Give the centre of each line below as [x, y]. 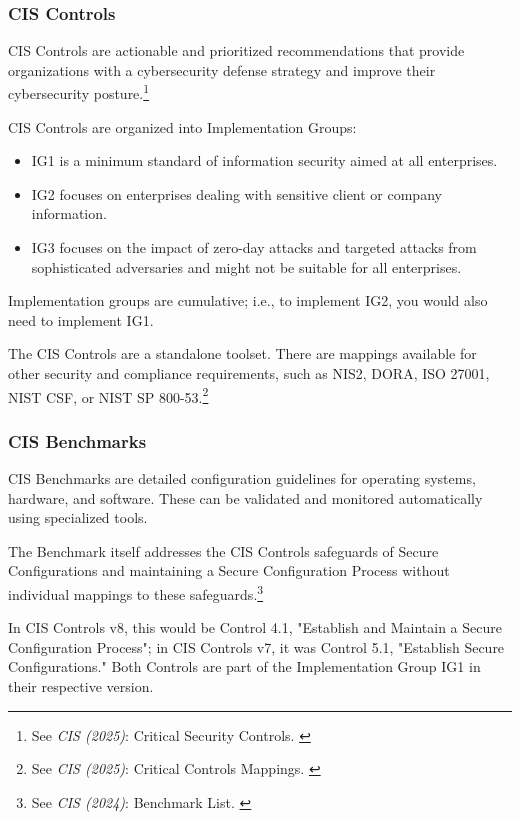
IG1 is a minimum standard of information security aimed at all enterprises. [264, 160]
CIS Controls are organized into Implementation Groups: [182, 126]
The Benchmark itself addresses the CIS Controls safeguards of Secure [223, 550]
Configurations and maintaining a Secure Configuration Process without [229, 570]
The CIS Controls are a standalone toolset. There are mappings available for [242, 353]
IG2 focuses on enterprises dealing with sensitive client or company [236, 193]
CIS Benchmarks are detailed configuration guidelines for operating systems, [242, 478]
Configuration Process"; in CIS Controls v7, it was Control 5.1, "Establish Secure [256, 646]
